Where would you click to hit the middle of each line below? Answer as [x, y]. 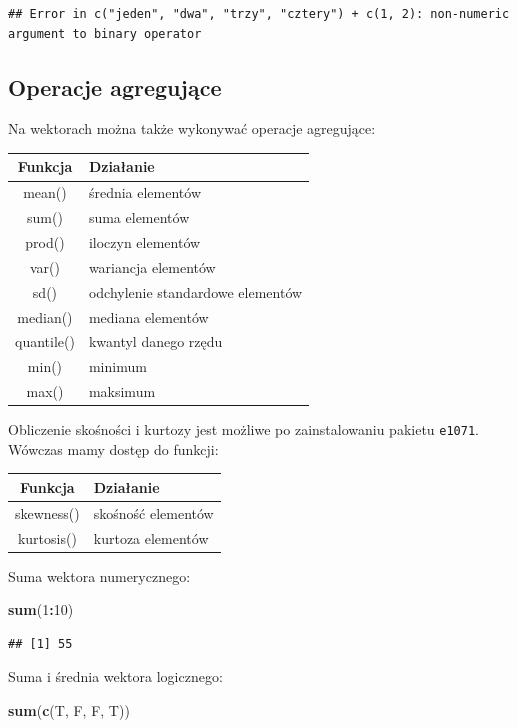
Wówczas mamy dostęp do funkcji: [113, 448]
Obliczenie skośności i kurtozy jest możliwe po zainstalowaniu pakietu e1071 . [243, 429]
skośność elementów [153, 512]
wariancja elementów [152, 266]
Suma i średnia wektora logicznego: [115, 676]
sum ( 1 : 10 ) [41, 609]
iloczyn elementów [144, 242]
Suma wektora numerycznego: [99, 575]
